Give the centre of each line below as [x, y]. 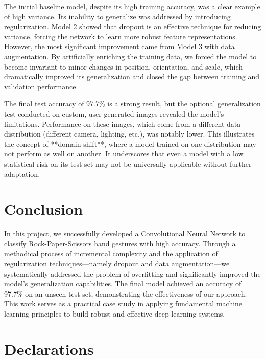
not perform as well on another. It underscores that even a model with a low [124, 154]
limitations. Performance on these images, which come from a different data [123, 124]
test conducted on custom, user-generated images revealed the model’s [114, 113]
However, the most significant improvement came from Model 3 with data [119, 46]
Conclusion [44, 209]
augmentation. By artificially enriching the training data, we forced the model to [130, 56]
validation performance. [41, 86]
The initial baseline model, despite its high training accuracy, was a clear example [132, 6]
